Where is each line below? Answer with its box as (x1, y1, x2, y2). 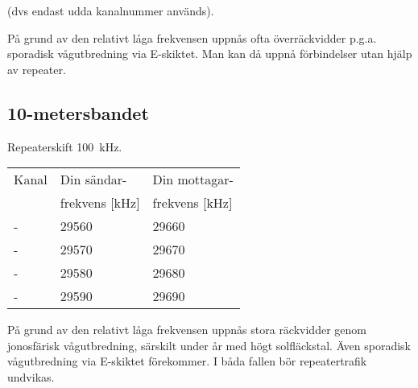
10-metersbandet (7, 100, 149, 125)
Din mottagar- (152, 170, 234, 189)
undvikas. (7, 368, 55, 385)
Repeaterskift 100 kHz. (7, 138, 122, 155)
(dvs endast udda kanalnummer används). (7, 2, 214, 19)
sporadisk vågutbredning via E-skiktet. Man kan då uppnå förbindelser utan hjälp (7, 45, 412, 62)
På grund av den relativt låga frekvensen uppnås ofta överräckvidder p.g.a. (7, 29, 377, 46)
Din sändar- (60, 170, 127, 189)
